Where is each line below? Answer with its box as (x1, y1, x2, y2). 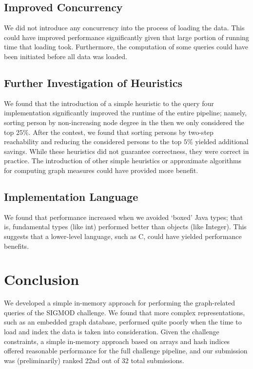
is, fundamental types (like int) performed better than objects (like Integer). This (4, 221, 247, 232)
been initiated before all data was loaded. (4, 51, 127, 61)
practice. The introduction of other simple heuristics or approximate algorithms (4, 155, 242, 166)
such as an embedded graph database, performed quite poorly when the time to (4, 317, 242, 327)
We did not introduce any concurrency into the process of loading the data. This (4, 22, 245, 33)
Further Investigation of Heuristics (4, 75, 182, 90)
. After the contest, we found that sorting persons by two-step (28, 127, 214, 137)
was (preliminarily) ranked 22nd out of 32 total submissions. (4, 355, 184, 365)
